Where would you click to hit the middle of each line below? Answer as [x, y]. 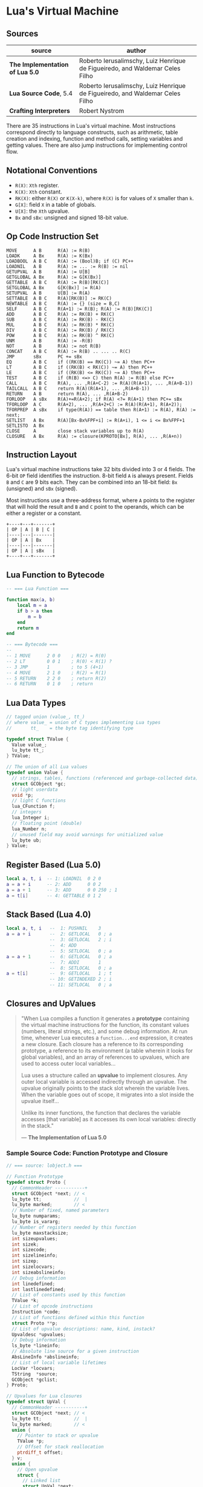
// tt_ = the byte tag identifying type [70, 728]
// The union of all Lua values [47, 767]
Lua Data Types [36, 703]
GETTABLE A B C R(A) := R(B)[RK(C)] [58, 282]
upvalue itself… [40, 1101]
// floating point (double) [47, 823]
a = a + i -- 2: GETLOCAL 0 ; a [59, 934]
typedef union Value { [35, 773]
